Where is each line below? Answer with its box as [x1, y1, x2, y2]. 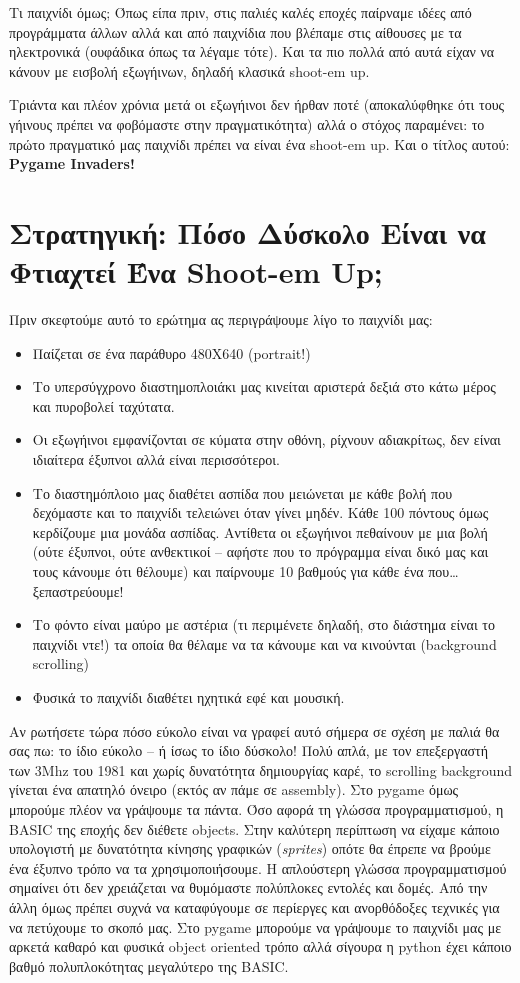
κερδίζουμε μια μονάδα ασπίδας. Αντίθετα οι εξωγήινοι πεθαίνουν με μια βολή [32, 521, 488, 542]
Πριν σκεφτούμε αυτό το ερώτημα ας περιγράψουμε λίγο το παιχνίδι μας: [9, 309, 433, 330]
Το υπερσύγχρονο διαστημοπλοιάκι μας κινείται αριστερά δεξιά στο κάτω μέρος [32, 376, 496, 397]
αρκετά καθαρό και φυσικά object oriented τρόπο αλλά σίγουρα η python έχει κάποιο [9, 936, 512, 957]
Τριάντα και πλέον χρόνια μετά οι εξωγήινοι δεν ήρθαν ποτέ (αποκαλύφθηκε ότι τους [9, 94, 505, 115]
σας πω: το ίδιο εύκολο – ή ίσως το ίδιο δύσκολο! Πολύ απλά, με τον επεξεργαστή [9, 740, 488, 761]
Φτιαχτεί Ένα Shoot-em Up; [9, 251, 383, 292]
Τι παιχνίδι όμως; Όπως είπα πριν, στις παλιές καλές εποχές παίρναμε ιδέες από [9, 2, 472, 22]
